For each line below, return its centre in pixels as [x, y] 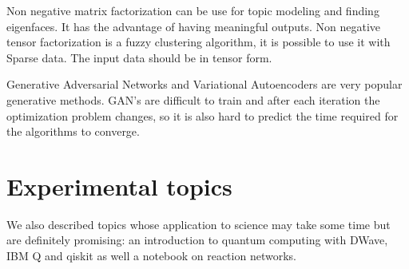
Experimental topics [119, 186]
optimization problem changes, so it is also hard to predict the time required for [203, 115]
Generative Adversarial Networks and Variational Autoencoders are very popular [204, 84]
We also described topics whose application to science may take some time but [199, 224]
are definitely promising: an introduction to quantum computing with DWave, [197, 240]
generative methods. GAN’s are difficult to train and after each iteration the [193, 99]
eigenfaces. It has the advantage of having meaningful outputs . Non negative [194, 26]
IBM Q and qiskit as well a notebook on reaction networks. [151, 256]
